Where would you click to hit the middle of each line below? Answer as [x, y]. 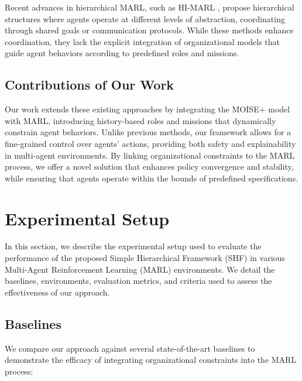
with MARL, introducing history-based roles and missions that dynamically [140, 120]
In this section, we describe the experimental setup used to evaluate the [133, 246]
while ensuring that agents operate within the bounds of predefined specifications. [152, 178]
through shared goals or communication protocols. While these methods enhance [149, 30]
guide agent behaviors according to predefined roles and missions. [122, 53]
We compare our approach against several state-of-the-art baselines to [130, 348]
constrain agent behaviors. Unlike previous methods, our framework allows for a [148, 132]
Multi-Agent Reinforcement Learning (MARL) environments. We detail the [140, 269]
